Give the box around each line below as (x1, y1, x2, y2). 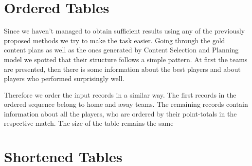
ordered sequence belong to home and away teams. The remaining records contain (4, 99, 248, 109)
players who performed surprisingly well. (4, 73, 125, 83)
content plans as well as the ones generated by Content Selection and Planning (4, 45, 239, 55)
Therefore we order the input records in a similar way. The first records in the (4, 89, 236, 100)
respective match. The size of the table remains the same (4, 118, 174, 128)
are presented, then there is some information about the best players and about (4, 64, 241, 74)
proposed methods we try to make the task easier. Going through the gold (4, 35, 225, 45)
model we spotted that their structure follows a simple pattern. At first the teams (4, 54, 248, 64)
